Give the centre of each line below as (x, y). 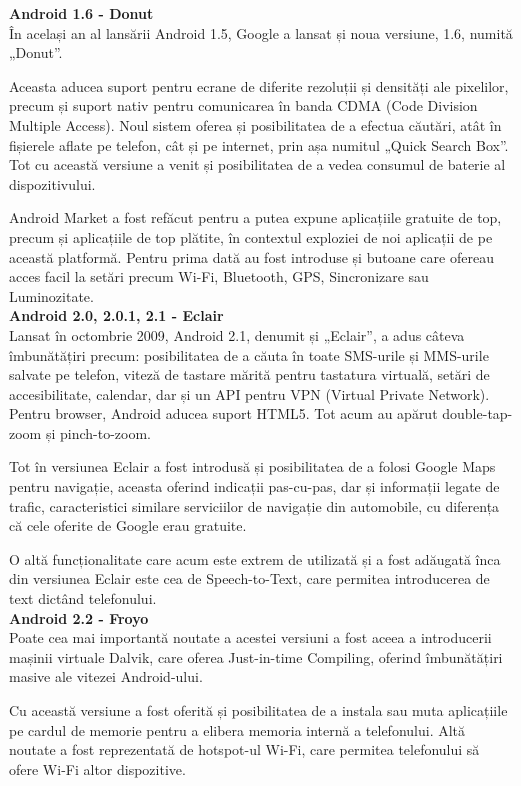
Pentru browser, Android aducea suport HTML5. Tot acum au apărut (223, 413)
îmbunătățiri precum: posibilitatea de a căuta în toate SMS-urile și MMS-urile (249, 354)
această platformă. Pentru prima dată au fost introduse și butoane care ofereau (251, 256)
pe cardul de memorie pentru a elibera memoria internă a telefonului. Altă (237, 729)
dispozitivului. (52, 183)
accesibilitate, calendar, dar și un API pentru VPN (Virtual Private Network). (249, 393)
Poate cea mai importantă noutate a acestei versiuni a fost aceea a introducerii (250, 637)
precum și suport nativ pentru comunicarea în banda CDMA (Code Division (243, 105)
